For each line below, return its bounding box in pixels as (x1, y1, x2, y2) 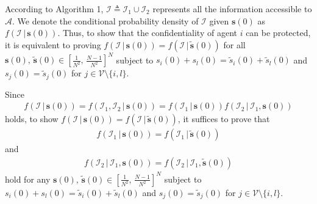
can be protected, (246, 26, 311, 39)
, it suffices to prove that (177, 112, 270, 125)
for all (223, 38, 246, 51)
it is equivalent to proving (5, 38, 101, 51)
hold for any (5, 172, 51, 185)
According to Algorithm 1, (5, 2, 104, 15)
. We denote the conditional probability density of (12, 14, 199, 27)
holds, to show (5, 112, 59, 125)
